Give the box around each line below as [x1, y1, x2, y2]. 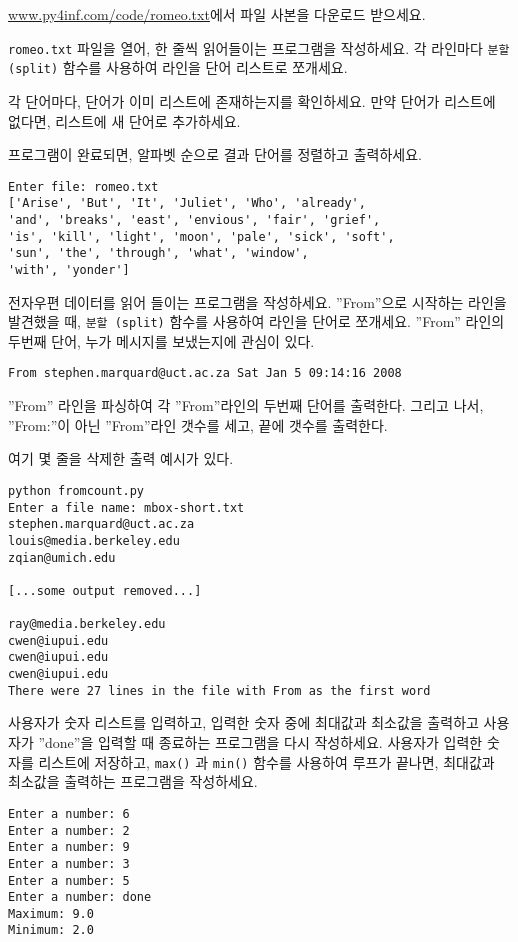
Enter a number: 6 [8, 806, 130, 821]
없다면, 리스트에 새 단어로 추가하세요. [8, 110, 241, 131]
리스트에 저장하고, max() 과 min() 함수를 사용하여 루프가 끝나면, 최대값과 [38, 751, 495, 772]
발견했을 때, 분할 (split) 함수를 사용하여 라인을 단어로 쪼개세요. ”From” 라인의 [8, 311, 505, 332]
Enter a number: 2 [8, 823, 130, 838]
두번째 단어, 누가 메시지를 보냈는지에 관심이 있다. [8, 330, 315, 351]
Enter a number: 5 [8, 873, 130, 888]
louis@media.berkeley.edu [8, 533, 180, 548]
